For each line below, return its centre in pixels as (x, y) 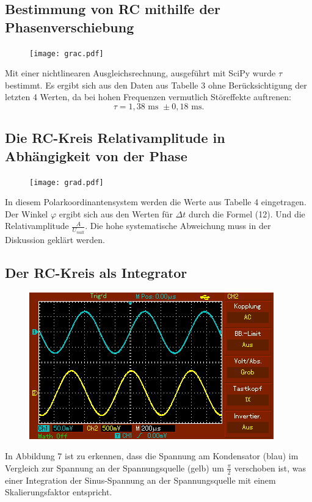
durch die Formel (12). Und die (247, 213)
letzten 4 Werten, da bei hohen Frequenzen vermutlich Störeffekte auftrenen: (148, 97)
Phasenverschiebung (70, 27)
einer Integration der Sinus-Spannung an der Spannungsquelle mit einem (140, 480)
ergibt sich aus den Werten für (116, 213)
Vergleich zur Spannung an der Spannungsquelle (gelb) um (114, 467)
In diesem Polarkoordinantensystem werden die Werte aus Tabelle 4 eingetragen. (156, 202)
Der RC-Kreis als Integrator (96, 272)
